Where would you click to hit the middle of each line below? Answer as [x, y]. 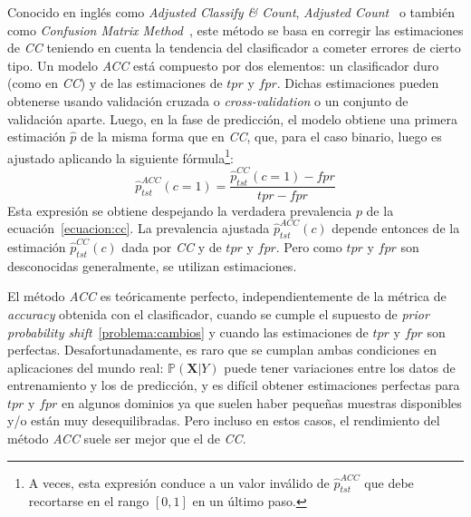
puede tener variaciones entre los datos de [340, 367]
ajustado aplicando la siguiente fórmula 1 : [120, 156]
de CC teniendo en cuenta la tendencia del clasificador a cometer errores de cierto [234, 48]
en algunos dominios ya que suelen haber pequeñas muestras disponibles [262, 402]
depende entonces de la [396, 228]
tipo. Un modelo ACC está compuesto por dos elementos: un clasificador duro [223, 65]
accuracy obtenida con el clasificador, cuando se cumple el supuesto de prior [218, 313]
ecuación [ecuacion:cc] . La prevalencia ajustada [139, 228]
